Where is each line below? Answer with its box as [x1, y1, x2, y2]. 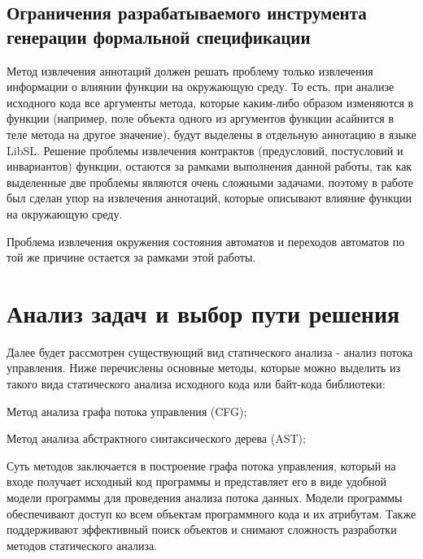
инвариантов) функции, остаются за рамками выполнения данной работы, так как [7, 158, 412, 175]
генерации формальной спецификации [7, 24, 311, 49]
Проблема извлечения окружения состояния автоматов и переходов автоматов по [7, 232, 405, 249]
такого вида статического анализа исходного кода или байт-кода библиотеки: [7, 375, 386, 392]
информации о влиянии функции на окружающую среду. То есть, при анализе [7, 78, 395, 95]
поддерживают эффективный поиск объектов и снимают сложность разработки [7, 521, 397, 538]
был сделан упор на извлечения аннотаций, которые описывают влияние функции [7, 189, 412, 206]
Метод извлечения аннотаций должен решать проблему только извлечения [7, 62, 373, 79]
